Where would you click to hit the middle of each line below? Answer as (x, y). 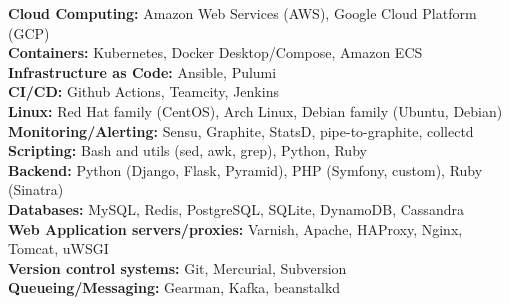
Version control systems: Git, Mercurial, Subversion (177, 267)
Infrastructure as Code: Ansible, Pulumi (142, 71)
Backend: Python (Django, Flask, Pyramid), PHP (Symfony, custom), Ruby (245, 169)
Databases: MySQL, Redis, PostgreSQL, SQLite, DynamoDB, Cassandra (236, 208)
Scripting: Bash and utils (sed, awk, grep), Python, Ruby (187, 150)
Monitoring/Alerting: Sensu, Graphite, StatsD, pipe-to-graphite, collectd (241, 130)
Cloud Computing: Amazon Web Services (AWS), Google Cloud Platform (242, 13)
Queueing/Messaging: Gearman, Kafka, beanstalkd (174, 287)
